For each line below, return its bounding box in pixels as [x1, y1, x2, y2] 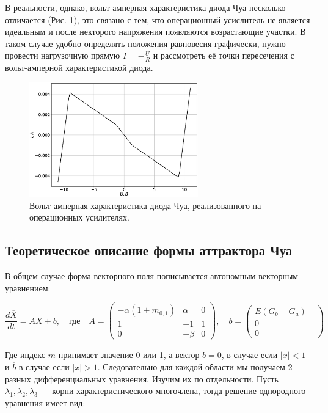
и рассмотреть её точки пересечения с [153, 49, 294, 62]
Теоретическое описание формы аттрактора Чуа [5, 241, 293, 260]
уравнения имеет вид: [5, 396, 86, 409]
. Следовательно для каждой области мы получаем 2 [97, 360, 293, 373]
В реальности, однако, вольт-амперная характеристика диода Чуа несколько [5, 1, 286, 13]
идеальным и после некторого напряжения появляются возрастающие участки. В [5, 25, 306, 38]
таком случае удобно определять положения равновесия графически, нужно [5, 37, 286, 49]
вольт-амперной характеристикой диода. [5, 61, 153, 74]
